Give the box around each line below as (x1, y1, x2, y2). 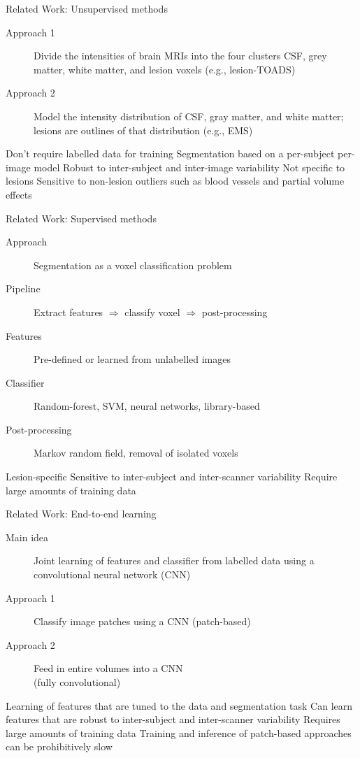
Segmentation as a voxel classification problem (34, 257, 232, 272)
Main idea (6, 529, 49, 544)
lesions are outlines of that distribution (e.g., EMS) (34, 122, 253, 137)
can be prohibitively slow (6, 739, 113, 754)
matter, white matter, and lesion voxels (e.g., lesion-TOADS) (34, 62, 296, 76)
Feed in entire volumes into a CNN (34, 661, 183, 675)
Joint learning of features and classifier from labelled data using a (34, 553, 315, 568)
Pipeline (6, 281, 41, 296)
